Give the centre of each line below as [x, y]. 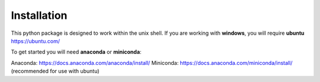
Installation [39, 15]
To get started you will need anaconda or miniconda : [76, 52]
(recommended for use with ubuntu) [55, 71]
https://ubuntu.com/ [36, 41]
